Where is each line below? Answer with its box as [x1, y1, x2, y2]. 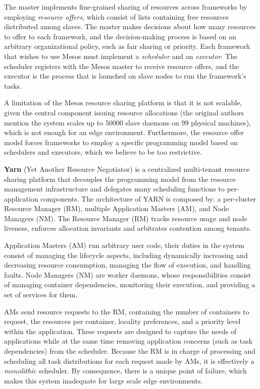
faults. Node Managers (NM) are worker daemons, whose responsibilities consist [4, 269, 251, 280]
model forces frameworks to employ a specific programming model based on [4, 137, 238, 147]
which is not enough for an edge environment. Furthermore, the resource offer [4, 127, 244, 138]
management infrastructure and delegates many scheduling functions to [4, 183, 225, 194]
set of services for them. [4, 289, 78, 300]
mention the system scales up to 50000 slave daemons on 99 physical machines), [4, 117, 251, 127]
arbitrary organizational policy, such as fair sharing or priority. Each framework [4, 41, 250, 51]
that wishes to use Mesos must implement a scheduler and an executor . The [4, 50, 238, 61]
